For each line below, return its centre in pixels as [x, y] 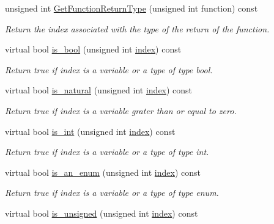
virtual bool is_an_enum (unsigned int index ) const [103, 172]
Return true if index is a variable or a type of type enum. [112, 193]
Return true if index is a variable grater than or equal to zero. [121, 110]
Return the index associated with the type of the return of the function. [137, 28]
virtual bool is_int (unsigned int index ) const [90, 131]
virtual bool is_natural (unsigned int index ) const [99, 90]
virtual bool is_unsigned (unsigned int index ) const [102, 213]
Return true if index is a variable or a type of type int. [107, 152]
